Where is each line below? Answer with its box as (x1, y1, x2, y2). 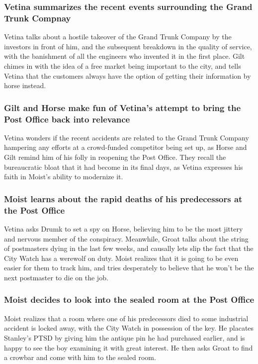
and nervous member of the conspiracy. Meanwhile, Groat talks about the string (4, 233, 249, 243)
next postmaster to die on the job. (4, 272, 108, 282)
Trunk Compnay (4, 11, 71, 24)
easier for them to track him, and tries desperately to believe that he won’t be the (4, 262, 254, 273)
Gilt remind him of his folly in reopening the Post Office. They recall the (4, 152, 226, 162)
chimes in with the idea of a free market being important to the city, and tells (4, 60, 241, 71)
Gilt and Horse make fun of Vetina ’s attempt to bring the (4, 101, 241, 114)
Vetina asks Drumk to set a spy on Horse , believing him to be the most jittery (4, 223, 243, 234)
